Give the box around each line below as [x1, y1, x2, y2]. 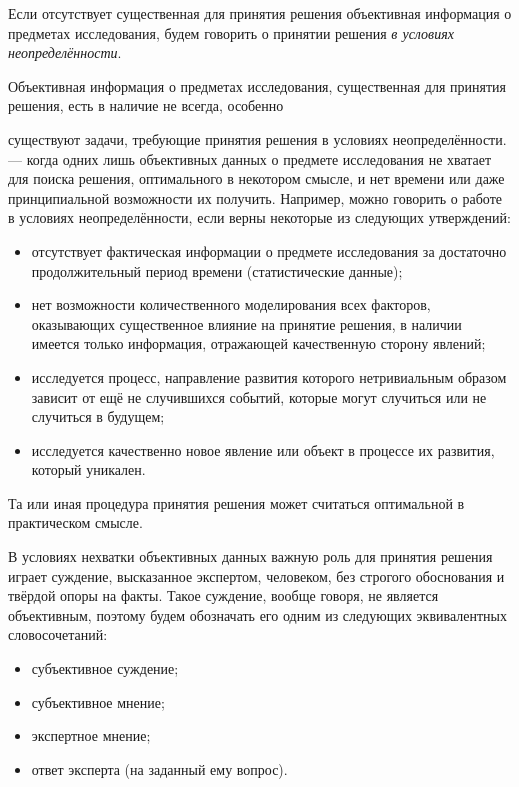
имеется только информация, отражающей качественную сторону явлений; [31, 333, 486, 354]
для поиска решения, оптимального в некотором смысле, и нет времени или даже [8, 168, 505, 189]
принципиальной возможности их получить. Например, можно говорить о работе [8, 187, 502, 208]
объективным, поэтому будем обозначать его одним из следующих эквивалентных [8, 604, 507, 625]
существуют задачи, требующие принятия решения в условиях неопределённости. [8, 128, 507, 149]
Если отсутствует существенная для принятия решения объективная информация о [8, 3, 512, 23]
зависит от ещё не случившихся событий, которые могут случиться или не [31, 386, 487, 407]
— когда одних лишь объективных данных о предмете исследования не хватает [8, 148, 492, 169]
